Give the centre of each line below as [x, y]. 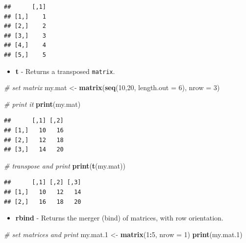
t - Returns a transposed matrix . [65, 71]
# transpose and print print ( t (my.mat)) [65, 165]
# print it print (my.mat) [42, 104]
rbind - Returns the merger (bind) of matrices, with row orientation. [119, 218]
